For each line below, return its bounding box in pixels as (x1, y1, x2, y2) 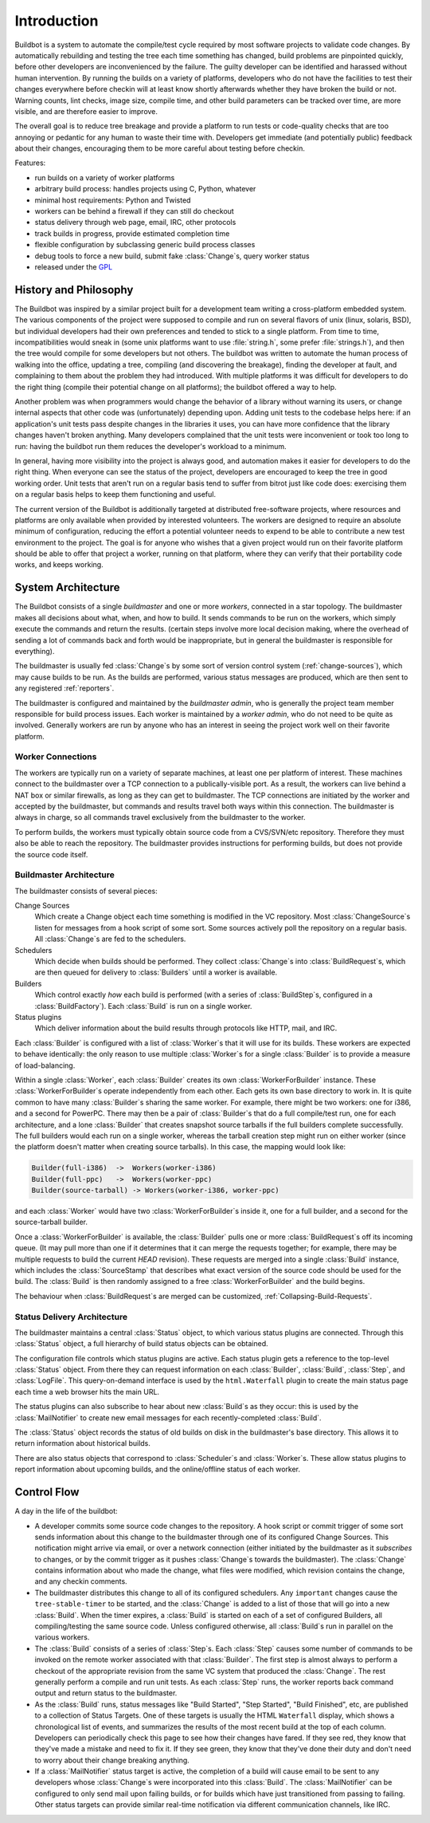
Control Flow (14, 1486, 80, 1499)
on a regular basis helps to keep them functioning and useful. (14, 490, 217, 499)
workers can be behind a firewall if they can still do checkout (34, 207, 234, 216)
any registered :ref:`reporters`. (14, 683, 115, 693)
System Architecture (14, 581, 120, 594)
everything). (14, 646, 55, 656)
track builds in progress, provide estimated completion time (34, 228, 230, 238)
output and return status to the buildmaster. (34, 1688, 178, 1698)
